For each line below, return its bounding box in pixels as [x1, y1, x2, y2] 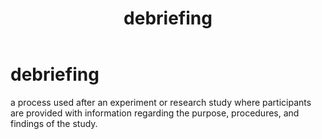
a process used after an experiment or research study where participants [10, 96, 312, 108]
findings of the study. [10, 117, 98, 129]
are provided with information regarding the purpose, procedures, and [10, 107, 300, 119]
